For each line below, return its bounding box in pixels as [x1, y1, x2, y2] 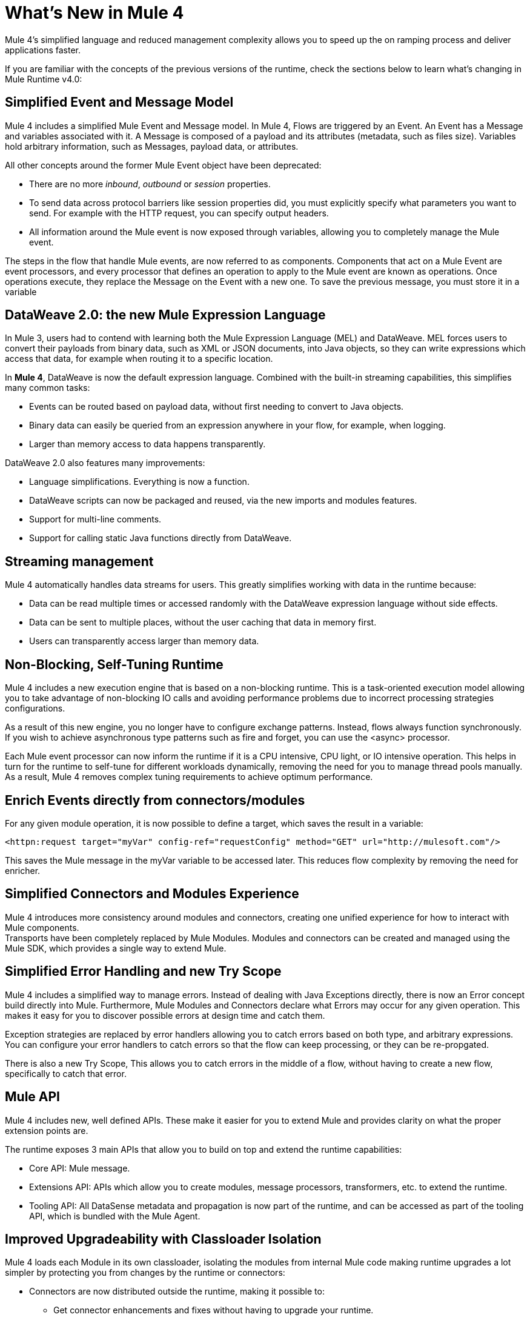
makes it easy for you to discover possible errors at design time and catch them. [5, 1010, 325, 1021]
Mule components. [5, 922, 79, 933]
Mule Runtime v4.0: [5, 73, 82, 84]
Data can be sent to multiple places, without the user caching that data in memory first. [29, 617, 377, 628]
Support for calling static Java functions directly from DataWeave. [29, 533, 292, 544]
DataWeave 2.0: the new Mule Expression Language [5, 307, 326, 323]
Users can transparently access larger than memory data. [29, 636, 259, 647]
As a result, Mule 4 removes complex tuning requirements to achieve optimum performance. [5, 772, 373, 782]
